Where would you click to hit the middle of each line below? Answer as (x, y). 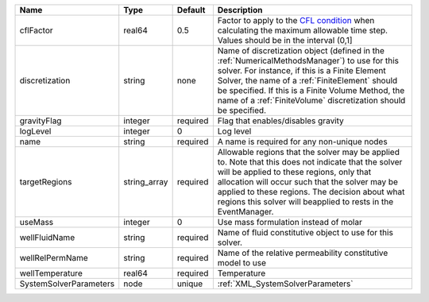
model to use (242, 263)
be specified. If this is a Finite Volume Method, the (311, 90)
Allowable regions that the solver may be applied (309, 152)
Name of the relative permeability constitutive (303, 253)
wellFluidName (47, 237)
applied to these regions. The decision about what (311, 192)
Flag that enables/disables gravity (281, 121)
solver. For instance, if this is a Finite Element (301, 70)
